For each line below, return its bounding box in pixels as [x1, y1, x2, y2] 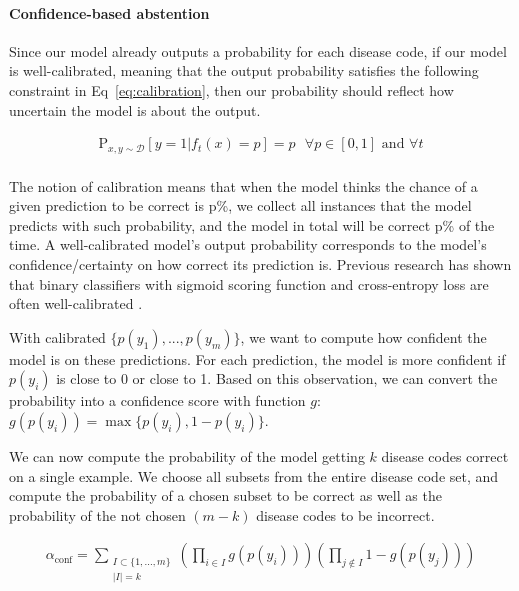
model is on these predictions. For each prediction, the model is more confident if [9, 348, 506, 369]
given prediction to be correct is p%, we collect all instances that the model [9, 195, 472, 216]
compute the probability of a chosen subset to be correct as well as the [9, 485, 442, 506]
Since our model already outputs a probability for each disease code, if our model [9, 40, 507, 61]
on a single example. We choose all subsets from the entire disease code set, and [9, 465, 499, 486]
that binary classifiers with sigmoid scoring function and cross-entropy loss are [9, 273, 489, 294]
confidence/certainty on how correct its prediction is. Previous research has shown [9, 254, 512, 275]
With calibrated [9, 326, 106, 347]
